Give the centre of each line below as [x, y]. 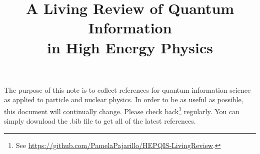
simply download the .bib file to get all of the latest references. [100, 121]
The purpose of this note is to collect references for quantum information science [127, 89]
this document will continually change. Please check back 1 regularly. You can [122, 110]
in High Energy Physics [130, 47]
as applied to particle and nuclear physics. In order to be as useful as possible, [124, 99]
